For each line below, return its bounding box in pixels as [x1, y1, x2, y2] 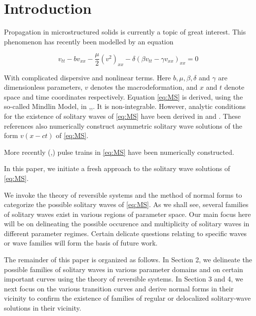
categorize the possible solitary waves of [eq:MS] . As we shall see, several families [4, 199, 249, 210]
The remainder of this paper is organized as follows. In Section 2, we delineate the [4, 254, 252, 265]
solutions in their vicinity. [4, 303, 81, 313]
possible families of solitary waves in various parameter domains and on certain [4, 264, 243, 274]
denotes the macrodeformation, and [90, 82, 198, 92]
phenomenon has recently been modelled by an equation [4, 36, 174, 46]
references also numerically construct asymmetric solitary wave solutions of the [4, 120, 242, 131]
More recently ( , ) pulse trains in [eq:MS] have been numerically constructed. [4, 146, 234, 157]
